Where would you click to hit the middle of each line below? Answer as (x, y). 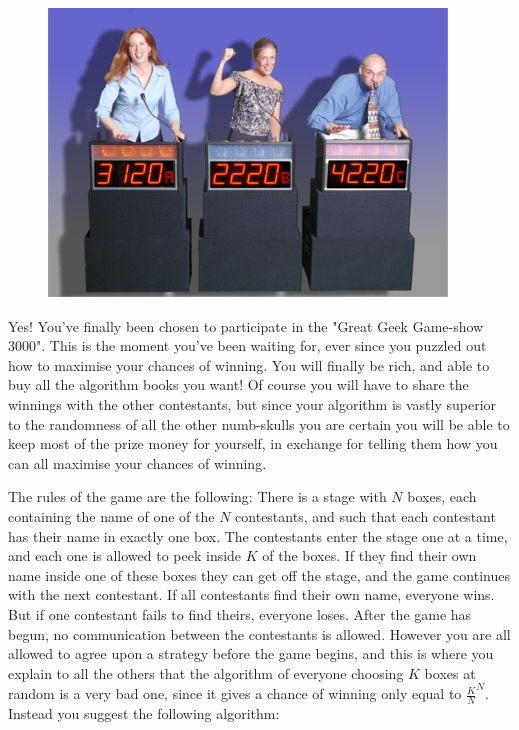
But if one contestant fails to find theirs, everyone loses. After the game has (240, 613)
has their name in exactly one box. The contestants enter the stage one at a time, (258, 535)
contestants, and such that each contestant (365, 515)
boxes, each (442, 496)
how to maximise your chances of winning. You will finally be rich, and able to (249, 364)
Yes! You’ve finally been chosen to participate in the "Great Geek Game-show (246, 325)
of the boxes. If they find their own (369, 555)
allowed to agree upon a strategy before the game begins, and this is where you (251, 653)
